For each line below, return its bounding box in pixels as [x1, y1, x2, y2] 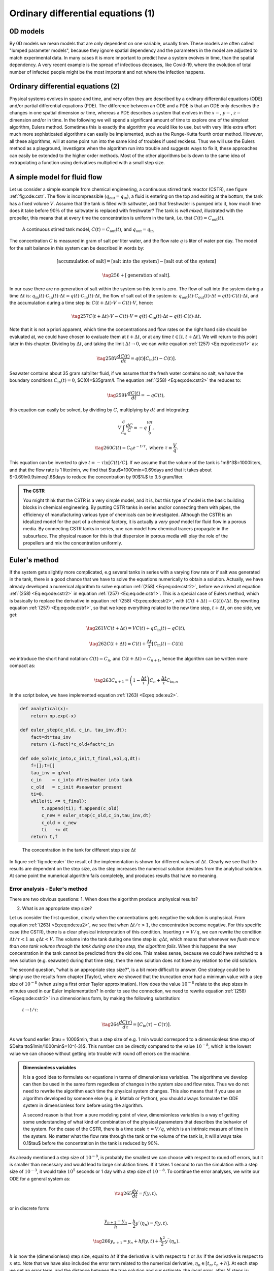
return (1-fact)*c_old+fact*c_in [30, 741, 114, 747]
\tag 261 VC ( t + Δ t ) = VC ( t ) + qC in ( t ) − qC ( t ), [86, 625, 186, 632]
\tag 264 [101, 1021, 119, 1027]
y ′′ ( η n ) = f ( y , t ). [135, 1220, 168, 1228]
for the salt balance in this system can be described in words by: [9, 245, 145, 251]
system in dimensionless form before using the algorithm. [23, 1102, 144, 1108]
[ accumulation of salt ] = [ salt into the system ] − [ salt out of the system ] [56, 258, 217, 264]
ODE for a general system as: [9, 1175, 71, 1182]
